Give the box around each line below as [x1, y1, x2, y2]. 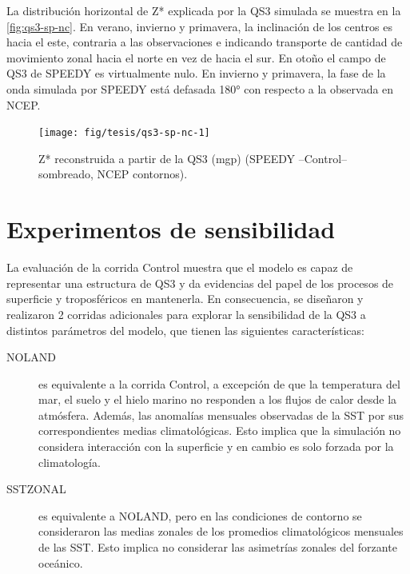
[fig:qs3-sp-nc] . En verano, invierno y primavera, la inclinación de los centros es [6, 18, 393, 34]
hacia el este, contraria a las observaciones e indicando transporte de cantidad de [6, 34, 403, 50]
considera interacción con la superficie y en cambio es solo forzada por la [38, 438, 394, 455]
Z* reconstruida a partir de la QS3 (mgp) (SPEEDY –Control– [38, 149, 348, 166]
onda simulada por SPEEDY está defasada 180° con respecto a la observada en [6, 80, 394, 97]
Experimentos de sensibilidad [6, 213, 336, 245]
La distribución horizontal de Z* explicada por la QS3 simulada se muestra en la [6, 2, 401, 18]
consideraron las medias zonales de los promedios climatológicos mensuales [38, 523, 404, 540]
